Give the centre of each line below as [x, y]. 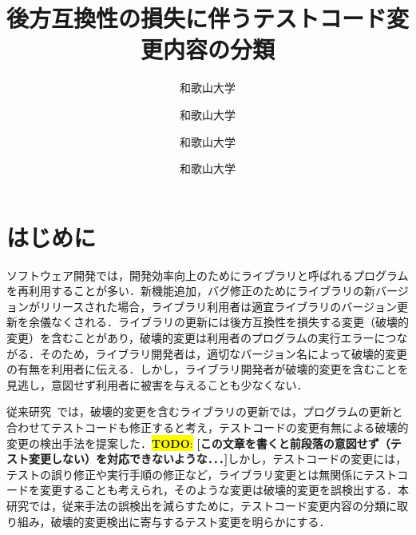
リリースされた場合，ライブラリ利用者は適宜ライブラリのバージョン [218, 306]
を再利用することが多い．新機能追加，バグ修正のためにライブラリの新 [191, 291]
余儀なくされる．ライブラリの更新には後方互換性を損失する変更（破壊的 [218, 322]
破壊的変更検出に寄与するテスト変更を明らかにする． [190, 521]
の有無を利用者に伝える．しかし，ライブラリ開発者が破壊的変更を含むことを [208, 369]
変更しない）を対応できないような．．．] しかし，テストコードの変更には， [218, 459]
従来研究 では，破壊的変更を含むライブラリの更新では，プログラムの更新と [205, 411]
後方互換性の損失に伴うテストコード [197, 18]
